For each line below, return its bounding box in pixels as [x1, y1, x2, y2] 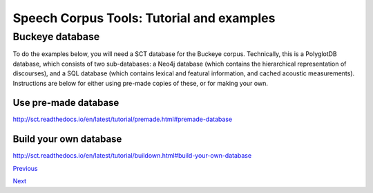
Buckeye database [12, 30, 100, 43]
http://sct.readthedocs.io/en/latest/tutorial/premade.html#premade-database [12, 115, 233, 124]
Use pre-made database [12, 97, 119, 109]
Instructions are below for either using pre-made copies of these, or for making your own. [12, 79, 269, 87]
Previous [12, 164, 38, 172]
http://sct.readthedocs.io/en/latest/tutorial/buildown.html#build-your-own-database [12, 151, 252, 160]
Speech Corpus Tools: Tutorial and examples [12, 10, 276, 26]
